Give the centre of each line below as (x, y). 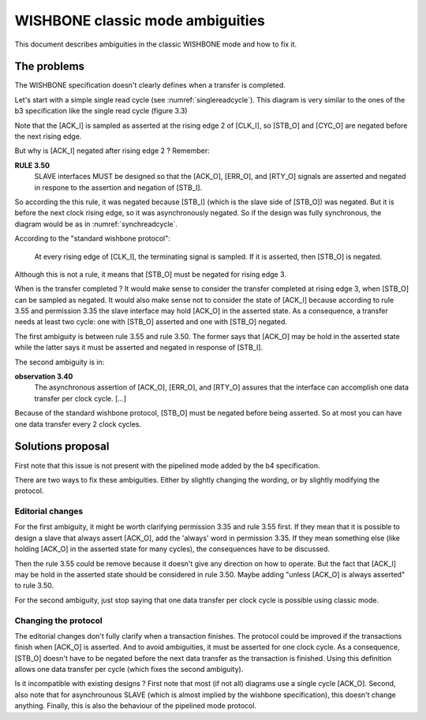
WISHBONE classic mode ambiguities (140, 21)
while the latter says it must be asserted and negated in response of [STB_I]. (139, 348)
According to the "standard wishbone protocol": (93, 239)
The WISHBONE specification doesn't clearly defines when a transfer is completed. (150, 85)
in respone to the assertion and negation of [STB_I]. (118, 187)
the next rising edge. (48, 136)
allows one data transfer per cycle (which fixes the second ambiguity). (129, 670)
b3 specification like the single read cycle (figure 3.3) (101, 111)
